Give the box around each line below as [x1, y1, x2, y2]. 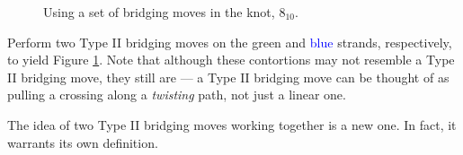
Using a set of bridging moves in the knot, [43, 3, 275, 21]
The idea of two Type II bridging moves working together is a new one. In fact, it [7, 115, 457, 133]
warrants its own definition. [7, 133, 158, 151]
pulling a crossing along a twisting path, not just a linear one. [7, 85, 346, 104]
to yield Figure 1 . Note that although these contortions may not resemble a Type [7, 50, 455, 69]
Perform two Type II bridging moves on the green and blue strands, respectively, [7, 32, 452, 51]
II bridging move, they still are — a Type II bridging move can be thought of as [7, 67, 450, 86]
